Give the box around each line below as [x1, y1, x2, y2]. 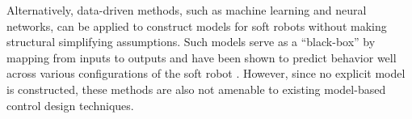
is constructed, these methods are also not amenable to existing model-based [6, 80, 386, 97]
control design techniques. [6, 96, 134, 113]
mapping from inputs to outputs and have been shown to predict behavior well [6, 49, 397, 66]
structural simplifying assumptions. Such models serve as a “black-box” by [6, 33, 376, 50]
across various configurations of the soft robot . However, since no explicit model [6, 65, 406, 82]
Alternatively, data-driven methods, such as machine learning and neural [6, 2, 367, 18]
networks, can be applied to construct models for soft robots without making [6, 17, 387, 34]
